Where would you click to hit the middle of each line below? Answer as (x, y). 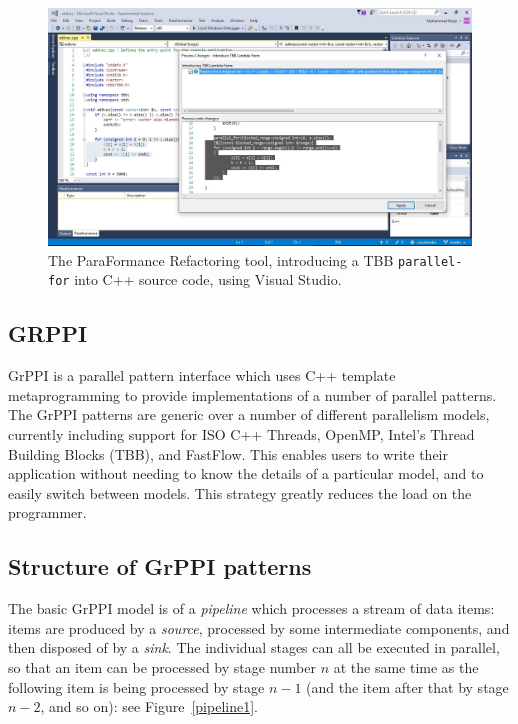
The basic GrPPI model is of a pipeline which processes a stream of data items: (251, 608)
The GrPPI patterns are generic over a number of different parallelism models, (249, 414)
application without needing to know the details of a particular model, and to (246, 473)
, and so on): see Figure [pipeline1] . (149, 706)
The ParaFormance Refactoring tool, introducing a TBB (221, 259)
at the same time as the (406, 666)
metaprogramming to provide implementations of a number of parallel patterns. (252, 394)
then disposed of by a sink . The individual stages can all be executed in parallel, (254, 647)
